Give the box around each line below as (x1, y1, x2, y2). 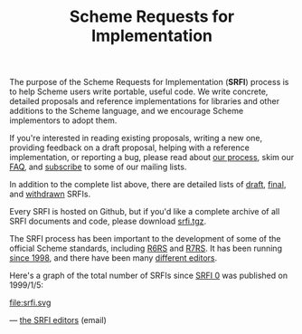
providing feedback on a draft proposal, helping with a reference (9, 142, 250, 153)
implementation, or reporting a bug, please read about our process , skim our (9, 152, 295, 163)
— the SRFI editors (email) (9, 315, 107, 326)
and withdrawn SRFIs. (9, 188, 91, 200)
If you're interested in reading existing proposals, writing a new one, (9, 133, 263, 144)
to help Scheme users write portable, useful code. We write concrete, (9, 86, 269, 97)
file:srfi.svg (9, 297, 52, 309)
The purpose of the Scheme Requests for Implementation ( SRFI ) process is (9, 77, 289, 88)
